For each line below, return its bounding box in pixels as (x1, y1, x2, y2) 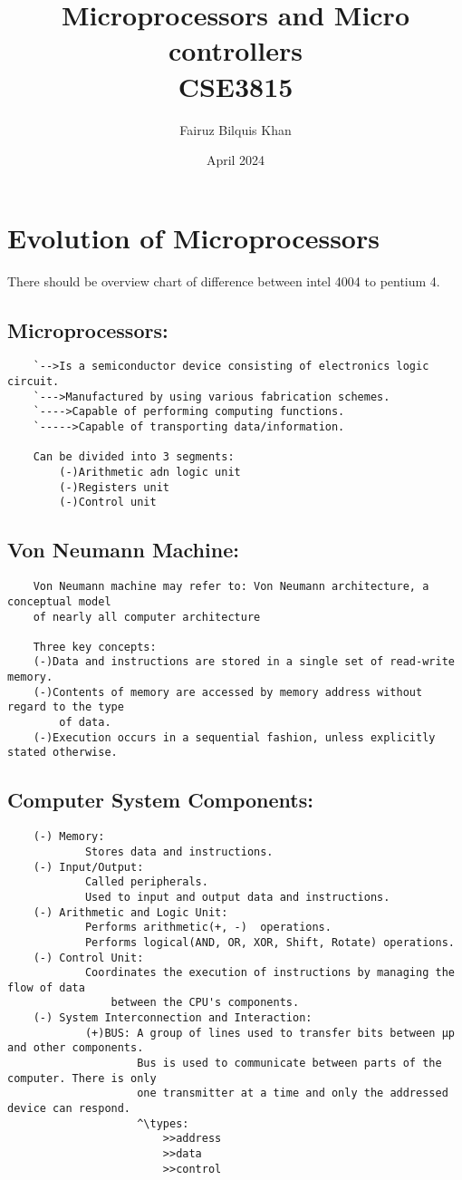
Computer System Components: (7, 786, 313, 814)
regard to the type (7, 701, 124, 714)
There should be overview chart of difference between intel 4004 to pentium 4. (7, 271, 440, 290)
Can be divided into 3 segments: (33, 450, 235, 464)
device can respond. (7, 1102, 131, 1116)
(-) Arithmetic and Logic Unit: (33, 905, 228, 919)
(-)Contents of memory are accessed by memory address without (33, 685, 423, 699)
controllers (168, 32, 303, 69)
